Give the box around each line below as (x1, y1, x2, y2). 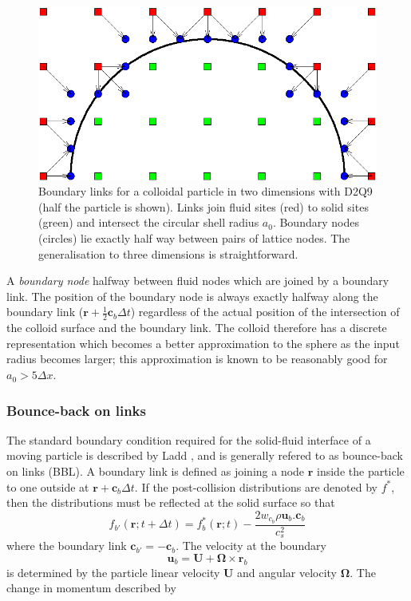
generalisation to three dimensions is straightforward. (38, 245, 298, 262)
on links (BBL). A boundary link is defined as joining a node (6, 463, 305, 480)
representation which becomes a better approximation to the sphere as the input (6, 334, 400, 351)
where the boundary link (6, 537, 127, 554)
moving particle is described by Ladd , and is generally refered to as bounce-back (6, 447, 403, 464)
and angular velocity (237, 563, 337, 580)
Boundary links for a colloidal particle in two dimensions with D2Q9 (38, 183, 373, 200)
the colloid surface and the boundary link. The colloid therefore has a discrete (6, 319, 387, 336)
